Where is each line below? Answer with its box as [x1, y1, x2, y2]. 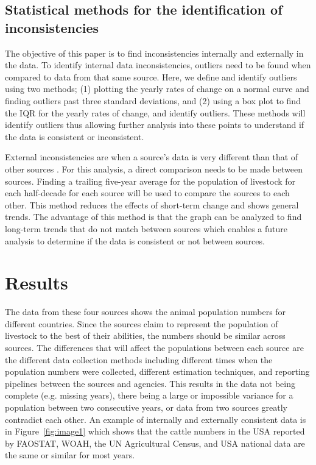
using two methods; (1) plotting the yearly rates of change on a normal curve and [5, 82, 309, 95]
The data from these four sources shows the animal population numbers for [5, 305, 286, 318]
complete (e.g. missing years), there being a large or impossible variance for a [5, 389, 293, 402]
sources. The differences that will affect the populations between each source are [5, 341, 304, 353]
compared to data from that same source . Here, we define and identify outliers [5, 70, 297, 83]
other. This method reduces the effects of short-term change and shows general [5, 198, 299, 211]
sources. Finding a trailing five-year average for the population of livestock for [5, 174, 296, 187]
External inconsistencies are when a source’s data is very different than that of [5, 151, 298, 163]
